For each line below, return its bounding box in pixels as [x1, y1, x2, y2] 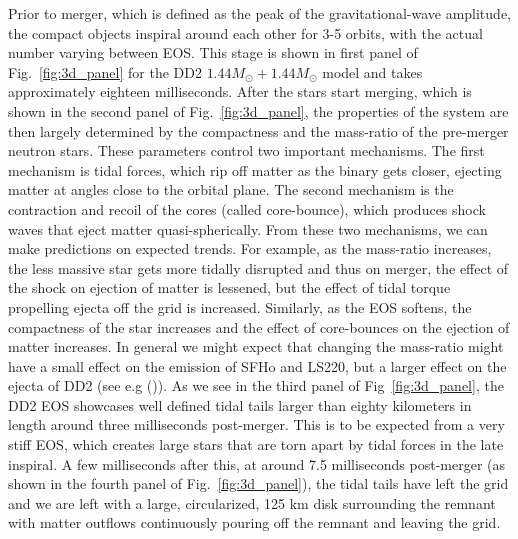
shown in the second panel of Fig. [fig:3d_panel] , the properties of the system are [8, 100, 509, 121]
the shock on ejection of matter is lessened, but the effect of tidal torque [8, 277, 451, 298]
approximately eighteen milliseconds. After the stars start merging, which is [8, 81, 472, 102]
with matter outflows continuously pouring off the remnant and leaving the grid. [8, 512, 501, 533]
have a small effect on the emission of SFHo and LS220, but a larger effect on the [8, 355, 507, 376]
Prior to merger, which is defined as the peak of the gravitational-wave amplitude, [8, 3, 511, 23]
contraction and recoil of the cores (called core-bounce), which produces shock [8, 198, 486, 219]
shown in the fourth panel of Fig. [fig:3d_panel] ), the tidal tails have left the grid [8, 473, 509, 494]
